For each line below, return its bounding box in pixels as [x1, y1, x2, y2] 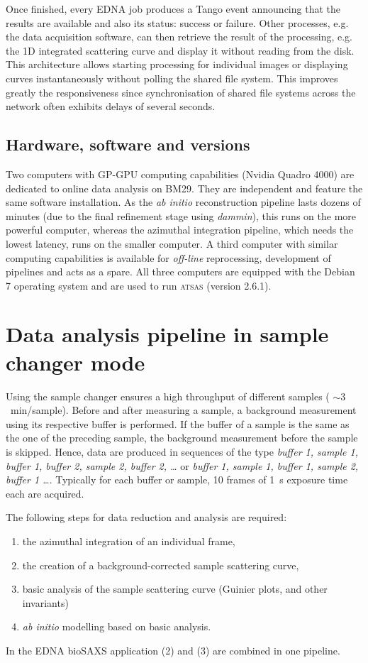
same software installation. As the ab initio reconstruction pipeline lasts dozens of [6, 194, 361, 209]
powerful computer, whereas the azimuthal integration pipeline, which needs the [6, 222, 354, 237]
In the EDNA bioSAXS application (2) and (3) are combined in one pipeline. [6, 642, 340, 657]
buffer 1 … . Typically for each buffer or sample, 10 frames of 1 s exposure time [6, 472, 348, 487]
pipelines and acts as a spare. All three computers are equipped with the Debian [6, 264, 355, 279]
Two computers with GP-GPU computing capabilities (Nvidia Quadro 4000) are [6, 166, 355, 181]
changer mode [6, 347, 145, 376]
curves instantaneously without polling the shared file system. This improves [6, 70, 338, 85]
